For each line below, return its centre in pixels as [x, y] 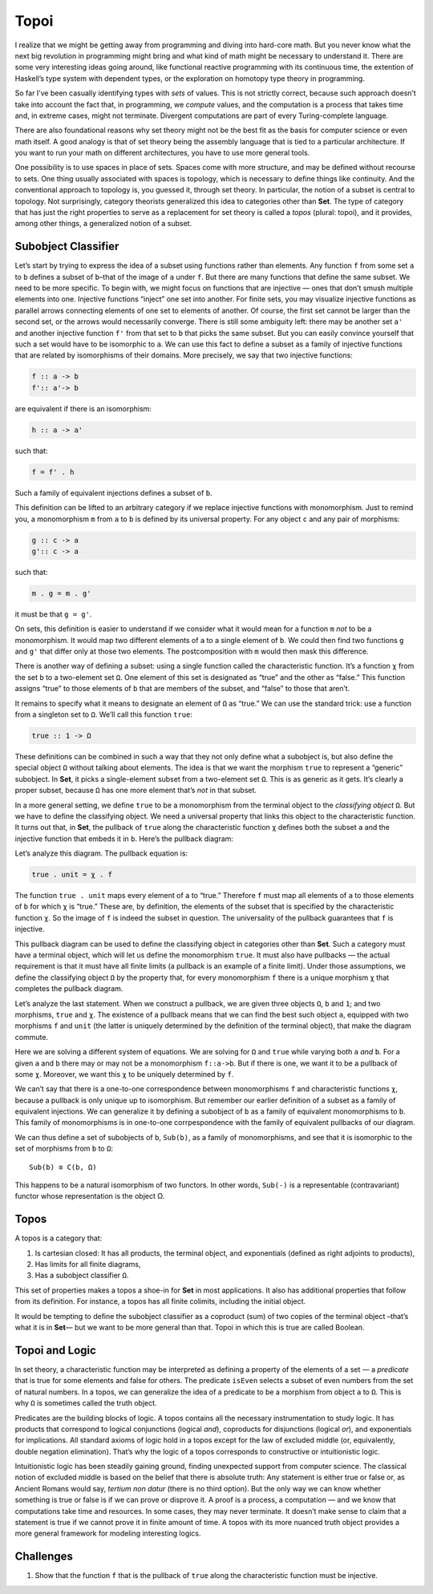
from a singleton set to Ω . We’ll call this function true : [103, 714]
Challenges [44, 1557]
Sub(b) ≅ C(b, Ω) [63, 1167]
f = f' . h [53, 472]
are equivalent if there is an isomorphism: [83, 408]
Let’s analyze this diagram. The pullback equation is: [101, 853]
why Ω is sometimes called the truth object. [86, 1403]
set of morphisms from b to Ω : [64, 1149]
